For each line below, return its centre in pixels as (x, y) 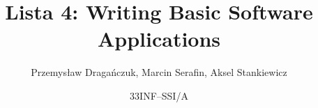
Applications (159, 39)
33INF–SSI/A (159, 95)
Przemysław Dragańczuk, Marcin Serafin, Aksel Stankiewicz (159, 72)
